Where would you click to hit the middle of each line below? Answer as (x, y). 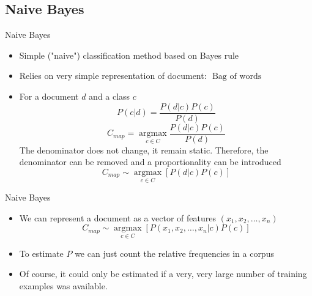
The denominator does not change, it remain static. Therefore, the (144, 150)
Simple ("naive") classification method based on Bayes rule (129, 55)
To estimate (41, 253)
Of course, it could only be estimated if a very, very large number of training (163, 274)
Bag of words (237, 77)
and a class (110, 96)
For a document (49, 96)
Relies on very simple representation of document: (113, 76)
